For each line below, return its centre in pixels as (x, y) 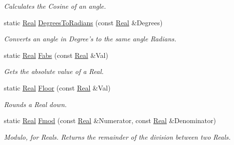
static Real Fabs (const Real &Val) (56, 55)
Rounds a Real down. (35, 104)
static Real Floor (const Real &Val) (57, 87)
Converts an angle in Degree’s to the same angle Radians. (90, 39)
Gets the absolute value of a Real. (54, 71)
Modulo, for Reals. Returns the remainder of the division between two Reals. (117, 136)
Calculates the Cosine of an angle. (55, 6)
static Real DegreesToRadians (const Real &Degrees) (83, 22)
